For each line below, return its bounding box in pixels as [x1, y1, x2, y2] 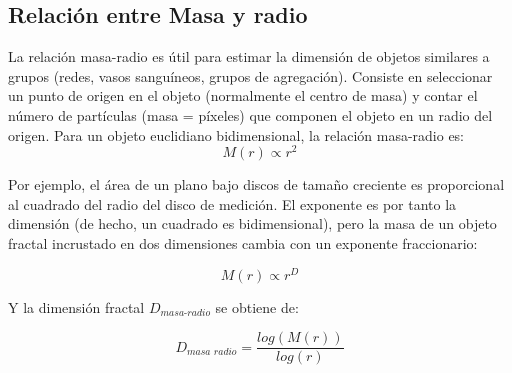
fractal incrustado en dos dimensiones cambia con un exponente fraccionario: [8, 233, 478, 254]
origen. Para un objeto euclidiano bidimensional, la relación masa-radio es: [8, 124, 465, 145]
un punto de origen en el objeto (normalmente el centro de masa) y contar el [8, 85, 478, 106]
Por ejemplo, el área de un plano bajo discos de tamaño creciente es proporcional [8, 174, 505, 195]
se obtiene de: [215, 296, 299, 317]
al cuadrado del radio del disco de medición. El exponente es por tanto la [8, 193, 457, 214]
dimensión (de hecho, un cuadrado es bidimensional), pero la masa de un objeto [8, 213, 497, 234]
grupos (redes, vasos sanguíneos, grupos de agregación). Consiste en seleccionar [8, 65, 493, 86]
